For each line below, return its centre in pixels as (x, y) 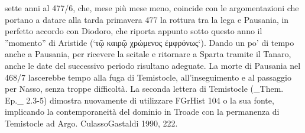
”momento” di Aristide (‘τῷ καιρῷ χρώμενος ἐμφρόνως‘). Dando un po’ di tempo (150, 42)
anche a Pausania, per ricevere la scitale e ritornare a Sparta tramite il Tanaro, (148, 54)
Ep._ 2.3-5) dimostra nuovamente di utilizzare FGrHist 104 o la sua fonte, (139, 100)
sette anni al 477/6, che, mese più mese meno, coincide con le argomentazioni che (152, 8)
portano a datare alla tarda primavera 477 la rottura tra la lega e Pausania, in (147, 19)
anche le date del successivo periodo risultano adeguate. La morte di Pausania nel (153, 65)
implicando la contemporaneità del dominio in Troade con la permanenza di (142, 112)
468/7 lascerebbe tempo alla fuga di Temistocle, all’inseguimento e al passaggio (148, 77)
